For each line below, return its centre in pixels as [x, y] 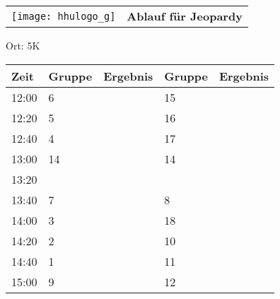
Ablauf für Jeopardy [185, 16]
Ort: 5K [23, 45]
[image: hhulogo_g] [64, 16]
